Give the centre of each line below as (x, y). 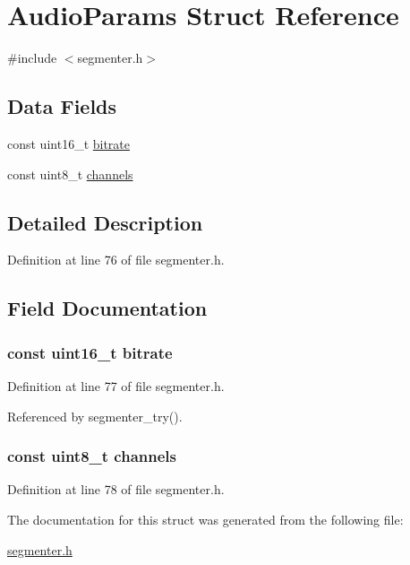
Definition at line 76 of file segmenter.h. (116, 260)
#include (32, 58)
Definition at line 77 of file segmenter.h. (116, 385)
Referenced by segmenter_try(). (95, 416)
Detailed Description (105, 222)
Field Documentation (107, 308)
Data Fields (62, 106)
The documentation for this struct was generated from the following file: (205, 519)
